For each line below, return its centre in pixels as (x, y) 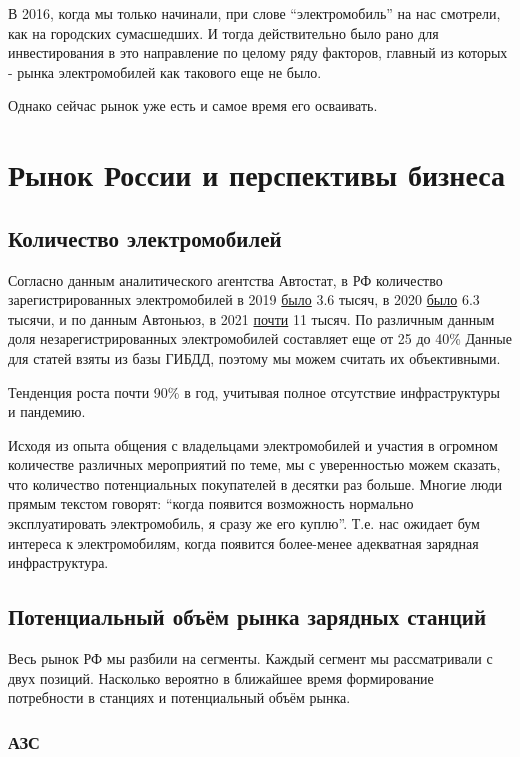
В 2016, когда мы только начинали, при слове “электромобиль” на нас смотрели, (254, 13)
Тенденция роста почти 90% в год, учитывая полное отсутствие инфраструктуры (254, 391)
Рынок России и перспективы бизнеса (256, 174)
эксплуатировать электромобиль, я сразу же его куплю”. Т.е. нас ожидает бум (244, 523)
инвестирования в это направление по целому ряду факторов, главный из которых (258, 52)
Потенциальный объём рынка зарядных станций (247, 616)
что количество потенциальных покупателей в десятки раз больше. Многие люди (255, 483)
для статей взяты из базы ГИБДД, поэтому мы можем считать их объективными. (254, 357)
